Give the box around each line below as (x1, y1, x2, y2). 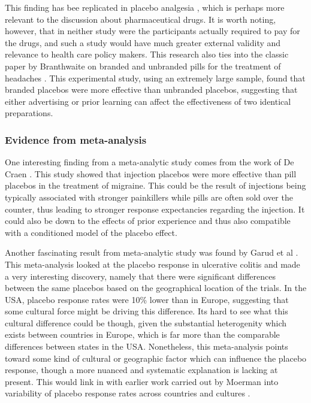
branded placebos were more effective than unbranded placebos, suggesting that (5, 83, 298, 96)
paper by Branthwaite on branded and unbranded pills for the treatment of (5, 59, 281, 72)
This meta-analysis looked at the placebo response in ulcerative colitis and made (5, 257, 300, 270)
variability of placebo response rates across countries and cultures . (5, 387, 250, 399)
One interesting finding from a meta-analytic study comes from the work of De (5, 156, 294, 168)
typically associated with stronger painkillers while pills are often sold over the (5, 190, 293, 203)
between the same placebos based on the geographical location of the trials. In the (5, 281, 307, 294)
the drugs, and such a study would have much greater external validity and (5, 36, 281, 49)
